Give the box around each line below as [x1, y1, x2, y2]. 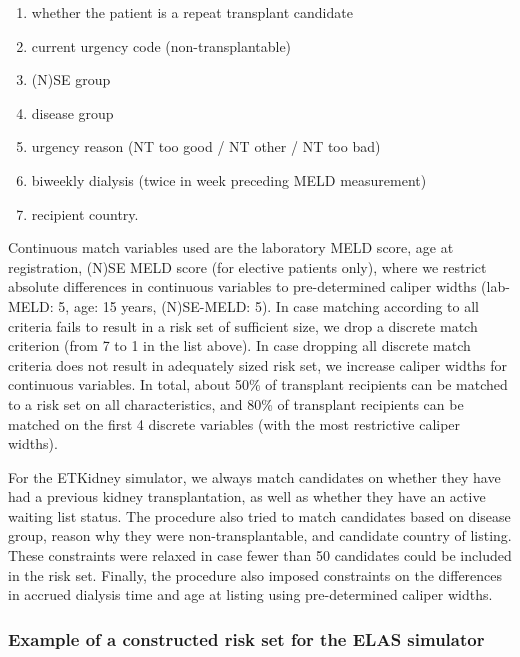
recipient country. [31, 203, 139, 224]
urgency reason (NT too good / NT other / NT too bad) [31, 136, 381, 157]
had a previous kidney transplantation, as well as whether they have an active [8, 486, 486, 507]
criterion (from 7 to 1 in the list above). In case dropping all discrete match [8, 335, 471, 356]
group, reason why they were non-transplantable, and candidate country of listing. [8, 525, 512, 546]
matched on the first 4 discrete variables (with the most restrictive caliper [8, 413, 461, 434]
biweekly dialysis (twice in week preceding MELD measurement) [31, 169, 427, 190]
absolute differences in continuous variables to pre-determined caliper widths [8, 276, 477, 297]
